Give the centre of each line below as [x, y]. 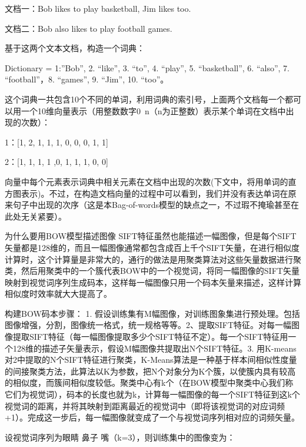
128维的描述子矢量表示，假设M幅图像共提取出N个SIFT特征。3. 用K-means [154, 348]
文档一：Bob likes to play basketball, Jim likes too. [98, 8]
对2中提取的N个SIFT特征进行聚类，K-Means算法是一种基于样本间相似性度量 [151, 360]
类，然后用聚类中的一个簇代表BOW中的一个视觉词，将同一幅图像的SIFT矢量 [152, 271]
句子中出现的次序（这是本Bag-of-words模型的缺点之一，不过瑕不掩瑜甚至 [152, 205]
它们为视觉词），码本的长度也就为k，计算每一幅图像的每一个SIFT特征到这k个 [152, 394]
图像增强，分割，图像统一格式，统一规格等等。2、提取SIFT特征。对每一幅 [148, 325]
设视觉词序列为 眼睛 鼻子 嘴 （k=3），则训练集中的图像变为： [120, 437]
